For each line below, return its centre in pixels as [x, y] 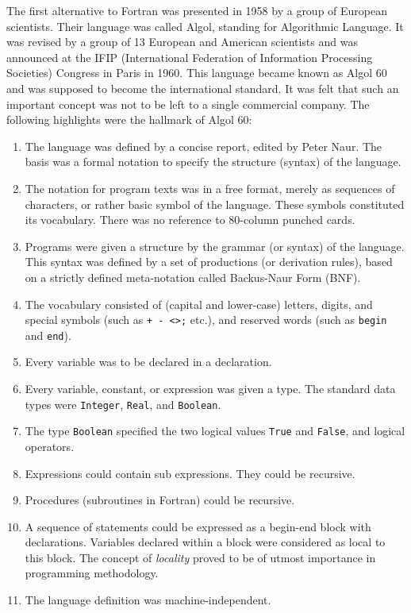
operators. [50, 446]
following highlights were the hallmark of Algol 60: [129, 120]
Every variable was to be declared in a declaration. [148, 362]
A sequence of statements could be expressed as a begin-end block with [198, 526]
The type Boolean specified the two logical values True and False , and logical [215, 431]
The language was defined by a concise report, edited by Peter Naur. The [204, 146]
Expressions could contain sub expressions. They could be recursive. [190, 473]
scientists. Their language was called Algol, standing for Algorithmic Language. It [205, 26]
